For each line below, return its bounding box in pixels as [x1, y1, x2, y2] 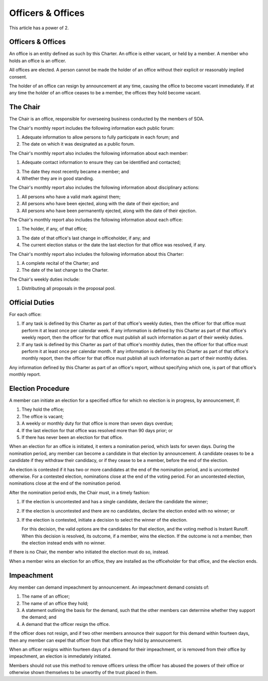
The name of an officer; [21, 594, 70, 600]
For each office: [9, 311, 42, 317]
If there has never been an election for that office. [21, 435, 124, 441]
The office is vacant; [21, 413, 64, 419]
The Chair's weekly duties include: [9, 276, 80, 282]
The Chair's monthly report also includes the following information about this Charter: [9, 251, 184, 257]
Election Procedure [9, 384, 69, 392]
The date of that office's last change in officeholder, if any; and [21, 235, 151, 241]
